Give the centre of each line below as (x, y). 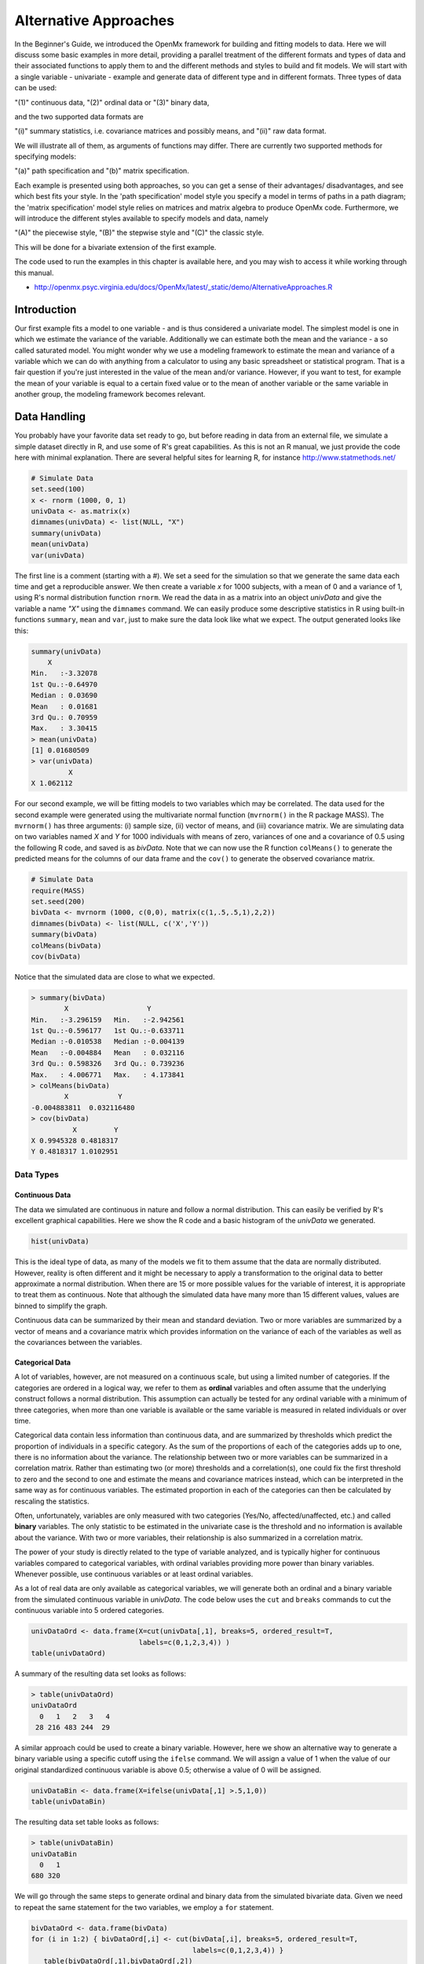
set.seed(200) (58, 901)
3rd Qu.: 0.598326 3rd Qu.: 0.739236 (108, 1064)
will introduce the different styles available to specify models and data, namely (141, 218)
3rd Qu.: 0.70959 (64, 717)
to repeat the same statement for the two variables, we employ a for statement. (144, 1907)
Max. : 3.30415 (64, 728)
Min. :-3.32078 (64, 673)
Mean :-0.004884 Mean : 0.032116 (108, 1052)
